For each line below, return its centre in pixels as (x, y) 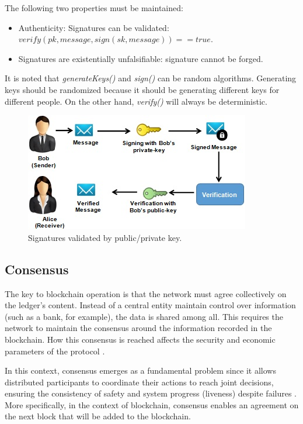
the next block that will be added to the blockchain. (98, 416)
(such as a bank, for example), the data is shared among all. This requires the (144, 316)
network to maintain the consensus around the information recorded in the (138, 328)
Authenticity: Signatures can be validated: (94, 27)
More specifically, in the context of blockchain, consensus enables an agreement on (152, 404)
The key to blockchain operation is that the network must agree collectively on (146, 293)
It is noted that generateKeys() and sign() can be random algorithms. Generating (151, 78)
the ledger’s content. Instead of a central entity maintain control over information (150, 305)
